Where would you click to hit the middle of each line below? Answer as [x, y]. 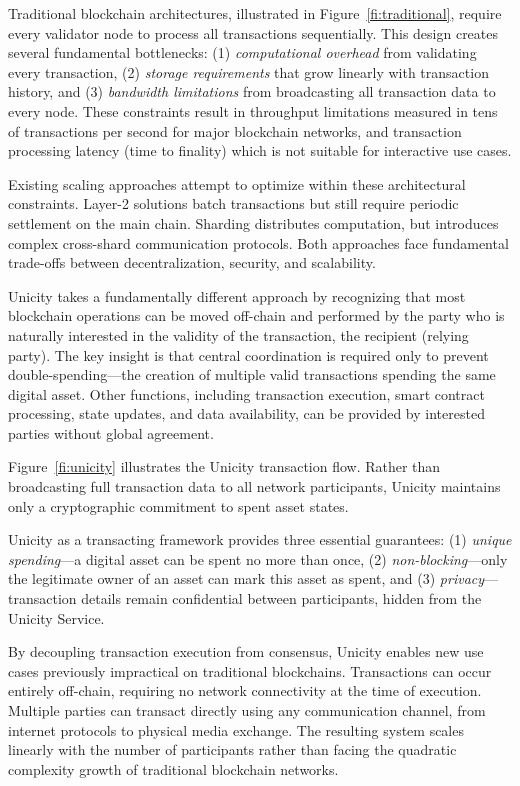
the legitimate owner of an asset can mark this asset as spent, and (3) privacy [246, 578]
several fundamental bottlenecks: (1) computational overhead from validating [242, 52]
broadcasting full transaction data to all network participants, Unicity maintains [254, 486]
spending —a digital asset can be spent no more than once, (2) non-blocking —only [258, 558]
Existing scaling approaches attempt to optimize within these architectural [237, 183]
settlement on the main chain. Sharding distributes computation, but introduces [253, 222]
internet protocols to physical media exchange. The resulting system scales [236, 729]
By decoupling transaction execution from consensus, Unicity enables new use [246, 651]
